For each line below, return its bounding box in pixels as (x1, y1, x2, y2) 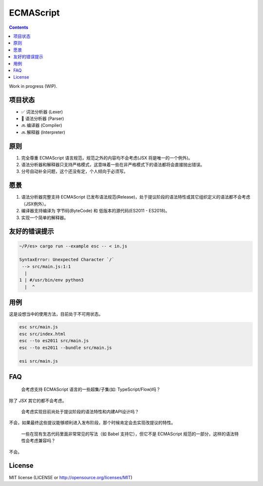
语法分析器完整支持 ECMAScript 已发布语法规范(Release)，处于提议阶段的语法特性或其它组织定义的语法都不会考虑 (21, 194, 251, 200)
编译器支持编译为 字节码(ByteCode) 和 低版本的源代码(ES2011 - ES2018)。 (21, 208, 170, 214)
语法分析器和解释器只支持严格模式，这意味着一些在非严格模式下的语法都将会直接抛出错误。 (21, 162, 205, 168)
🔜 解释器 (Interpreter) (21, 129, 65, 135)
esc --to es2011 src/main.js (19, 338, 89, 344)
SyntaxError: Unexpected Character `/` (19, 257, 114, 263)
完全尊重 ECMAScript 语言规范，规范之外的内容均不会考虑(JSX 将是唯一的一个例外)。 (21, 155, 193, 161)
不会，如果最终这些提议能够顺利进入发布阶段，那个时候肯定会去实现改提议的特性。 (9, 420, 175, 425)
